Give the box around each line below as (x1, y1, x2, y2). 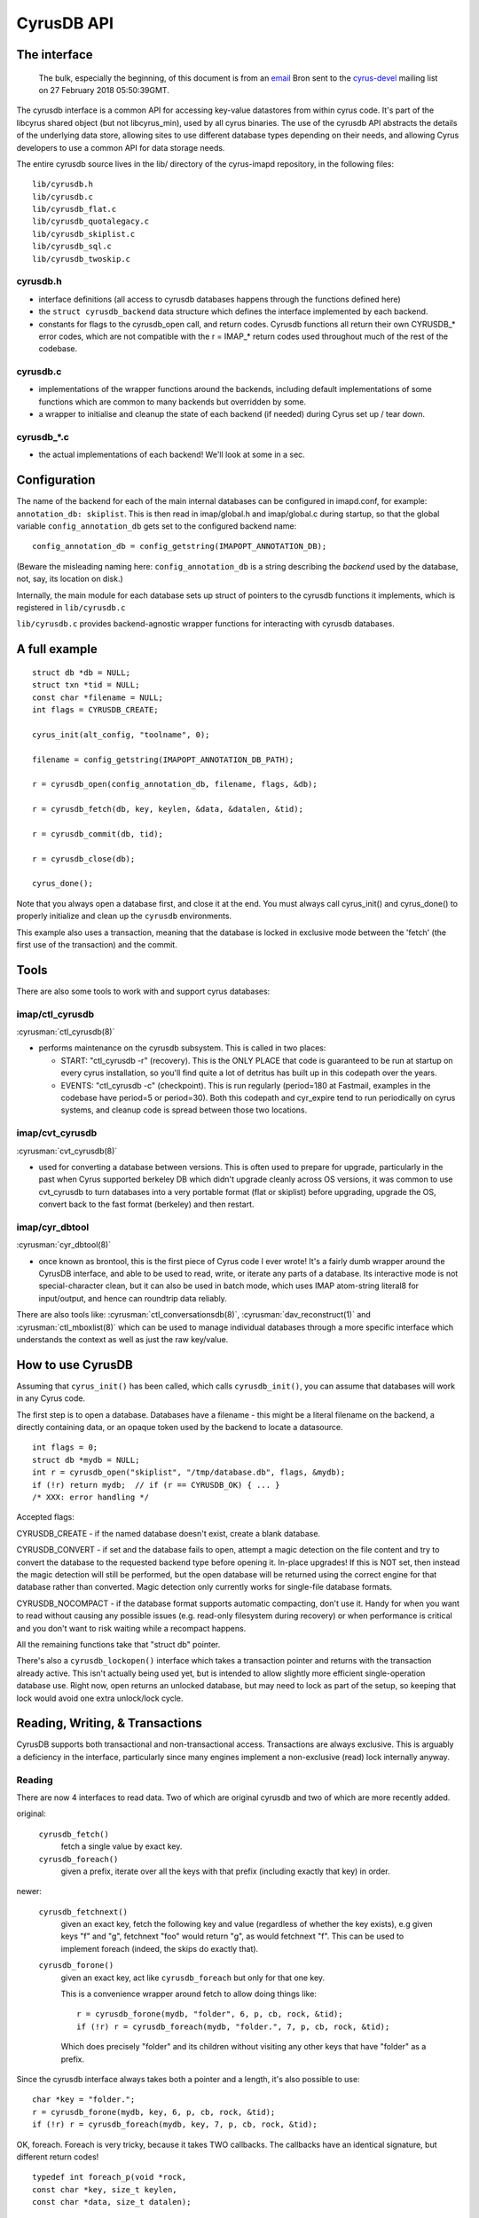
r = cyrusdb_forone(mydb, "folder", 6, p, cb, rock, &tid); (76, 2010, 343, 2019)
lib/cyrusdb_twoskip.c (32, 254, 131, 263)
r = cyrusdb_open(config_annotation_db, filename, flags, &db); (32, 779, 318, 790)
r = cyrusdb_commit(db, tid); (32, 829, 164, 838)
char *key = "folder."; (32, 2095, 136, 2104)
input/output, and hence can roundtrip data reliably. (38, 1293, 228, 1303)
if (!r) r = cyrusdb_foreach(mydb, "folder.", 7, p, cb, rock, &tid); (76, 2021, 390, 2032)
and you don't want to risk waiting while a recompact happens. (16, 1623, 247, 1633)
